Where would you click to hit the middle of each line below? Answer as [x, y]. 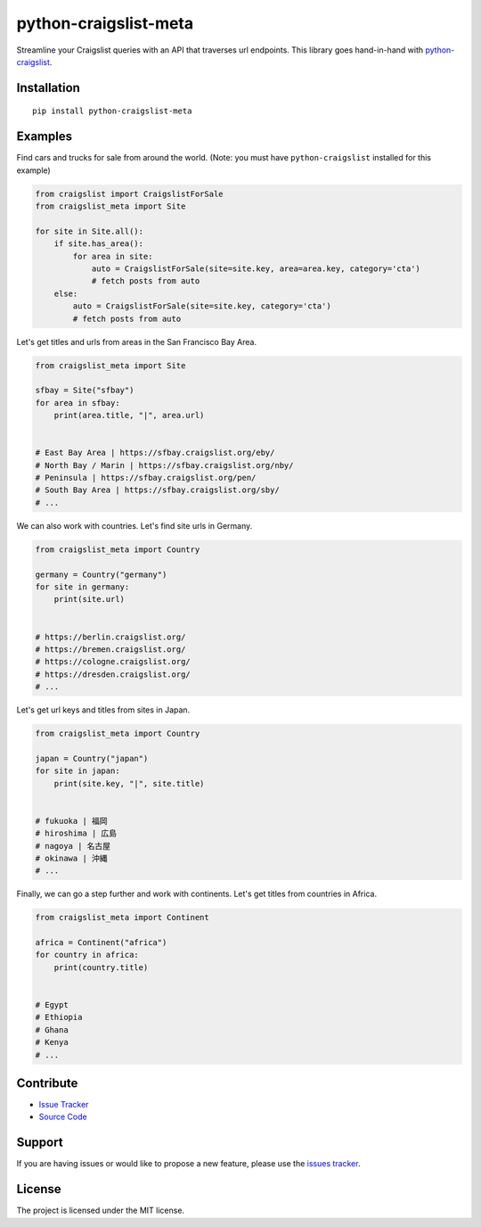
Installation [48, 88]
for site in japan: [77, 771]
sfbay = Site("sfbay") [85, 391]
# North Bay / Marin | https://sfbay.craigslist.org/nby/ [164, 465]
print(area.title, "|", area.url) [129, 416]
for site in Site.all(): [90, 231]
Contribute [47, 1083]
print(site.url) [89, 599]
